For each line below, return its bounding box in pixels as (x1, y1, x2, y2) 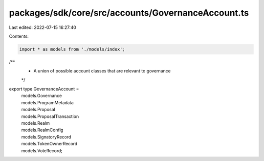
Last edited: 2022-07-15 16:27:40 (9, 24, 77, 30)
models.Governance (21, 93, 62, 99)
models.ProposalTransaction (21, 113, 79, 119)
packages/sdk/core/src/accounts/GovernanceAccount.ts (9, 7, 249, 18)
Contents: (9, 33, 29, 39)
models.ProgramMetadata (21, 99, 74, 105)
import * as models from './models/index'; (19, 46, 126, 52)
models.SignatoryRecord (21, 134, 71, 139)
